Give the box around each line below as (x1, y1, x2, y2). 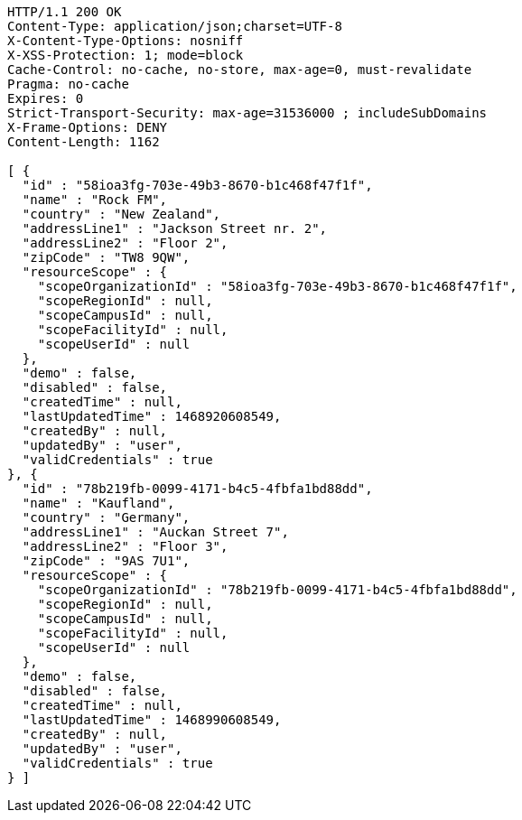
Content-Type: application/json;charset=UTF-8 (7, 19, 342, 33)
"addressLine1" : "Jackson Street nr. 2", (22, 221, 328, 236)
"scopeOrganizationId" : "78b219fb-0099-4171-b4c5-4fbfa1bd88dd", (37, 582, 517, 597)
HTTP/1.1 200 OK (7, 5, 122, 19)
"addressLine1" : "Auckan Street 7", (22, 525, 289, 539)
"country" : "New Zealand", (22, 207, 221, 221)
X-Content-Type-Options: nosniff (7, 33, 244, 48)
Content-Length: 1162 (7, 135, 160, 149)
